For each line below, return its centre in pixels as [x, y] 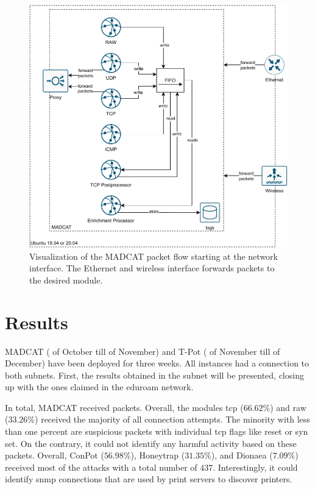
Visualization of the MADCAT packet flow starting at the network [154, 256]
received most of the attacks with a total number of [101, 467]
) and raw [288, 407]
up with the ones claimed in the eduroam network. [99, 387]
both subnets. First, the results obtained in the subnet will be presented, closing [154, 375]
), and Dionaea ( [242, 455]
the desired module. [66, 280]
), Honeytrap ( [158, 455]
